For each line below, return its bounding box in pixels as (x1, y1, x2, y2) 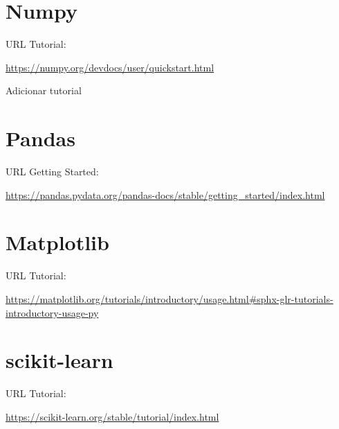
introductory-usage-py (6, 305, 99, 319)
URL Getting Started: (6, 164, 99, 179)
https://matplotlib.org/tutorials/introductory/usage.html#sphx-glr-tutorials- (6, 291, 333, 306)
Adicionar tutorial (6, 83, 82, 98)
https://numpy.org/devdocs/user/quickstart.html (6, 60, 214, 74)
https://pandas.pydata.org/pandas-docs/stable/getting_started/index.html (6, 187, 325, 202)
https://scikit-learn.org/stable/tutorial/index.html (6, 409, 219, 423)
